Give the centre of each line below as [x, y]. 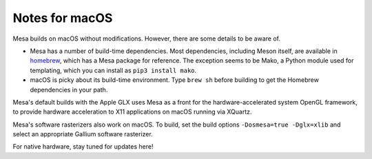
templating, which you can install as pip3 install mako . [113, 70]
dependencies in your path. [69, 89]
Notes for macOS [63, 18]
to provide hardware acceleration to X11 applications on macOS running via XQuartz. [132, 112]
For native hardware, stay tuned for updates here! [83, 147]
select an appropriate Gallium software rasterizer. [83, 134]
